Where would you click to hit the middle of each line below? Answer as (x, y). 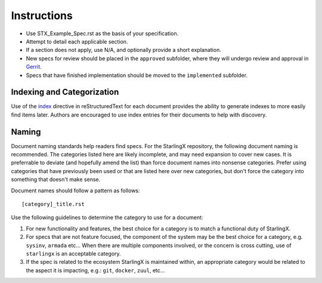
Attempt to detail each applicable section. (77, 41)
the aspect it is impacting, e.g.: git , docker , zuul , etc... (95, 270)
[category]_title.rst (53, 204)
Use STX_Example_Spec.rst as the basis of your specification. (102, 33)
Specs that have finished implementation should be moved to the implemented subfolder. (137, 75)
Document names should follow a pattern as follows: (75, 190)
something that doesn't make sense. (56, 180)
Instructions (42, 16)
